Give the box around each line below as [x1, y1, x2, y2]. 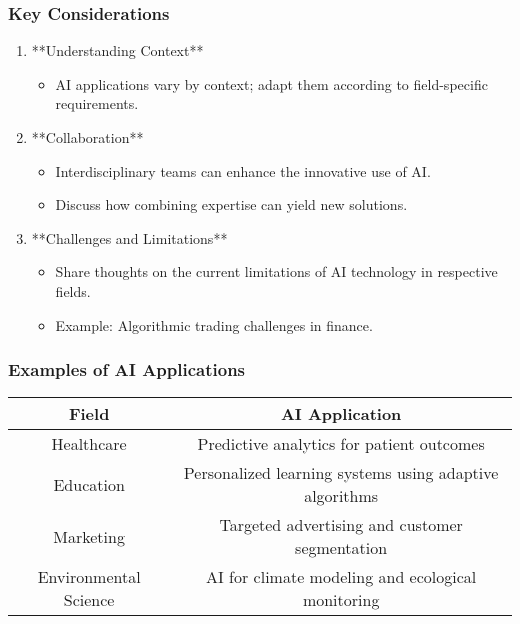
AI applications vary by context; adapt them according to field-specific [55, 73, 488, 94]
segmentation [295, 536, 388, 560]
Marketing [53, 524, 125, 548]
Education [53, 472, 125, 496]
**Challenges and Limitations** [31, 227, 228, 248]
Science [63, 588, 115, 612]
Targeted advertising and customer [219, 513, 463, 537]
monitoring [302, 588, 380, 612]
